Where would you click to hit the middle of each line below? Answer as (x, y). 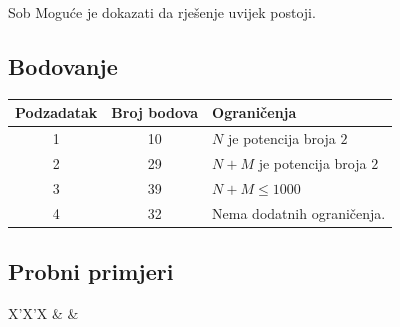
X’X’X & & (43, 312)
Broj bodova (155, 112)
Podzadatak (56, 112)
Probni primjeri (91, 271)
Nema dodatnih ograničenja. (299, 212)
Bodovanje (63, 65)
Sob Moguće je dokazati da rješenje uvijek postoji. (162, 12)
